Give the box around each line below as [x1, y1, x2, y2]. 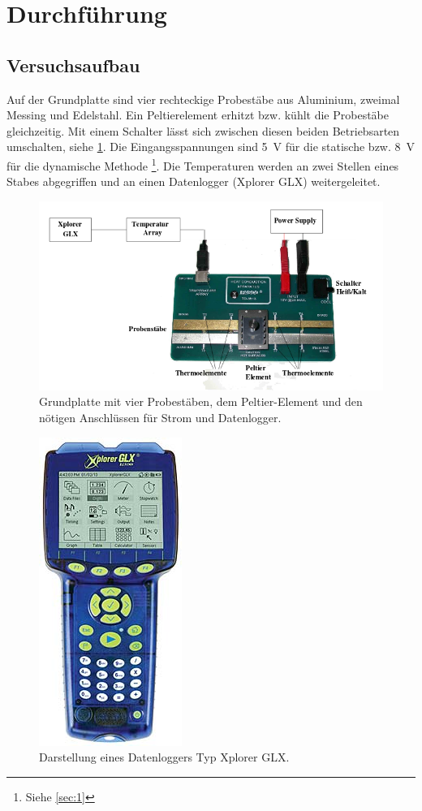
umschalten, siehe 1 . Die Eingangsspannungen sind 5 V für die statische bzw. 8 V [6, 138, 416, 155]
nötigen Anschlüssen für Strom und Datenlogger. [39, 408, 282, 425]
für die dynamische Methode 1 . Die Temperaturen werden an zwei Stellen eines [6, 154, 399, 174]
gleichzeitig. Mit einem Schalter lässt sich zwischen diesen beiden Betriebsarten [6, 122, 400, 139]
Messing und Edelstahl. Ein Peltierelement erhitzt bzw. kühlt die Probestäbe [6, 106, 390, 123]
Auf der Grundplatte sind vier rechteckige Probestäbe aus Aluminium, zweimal [6, 90, 400, 107]
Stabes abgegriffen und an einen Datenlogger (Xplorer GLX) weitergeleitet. [6, 173, 381, 190]
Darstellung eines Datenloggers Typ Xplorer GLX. [39, 748, 290, 766]
